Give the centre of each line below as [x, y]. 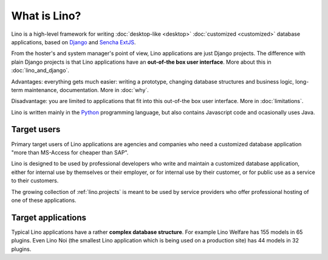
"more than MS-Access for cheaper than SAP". [70, 152]
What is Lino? [46, 16]
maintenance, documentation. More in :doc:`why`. [87, 90]
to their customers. [35, 181]
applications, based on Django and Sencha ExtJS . [73, 42]
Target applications [49, 217]
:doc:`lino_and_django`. [40, 70]
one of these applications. [44, 200]
